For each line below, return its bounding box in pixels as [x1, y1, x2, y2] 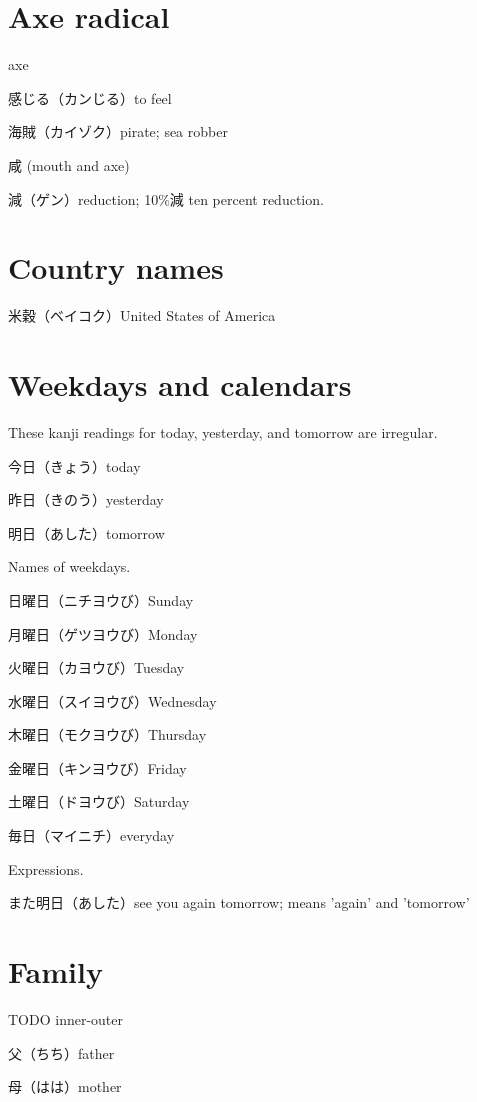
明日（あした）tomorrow [8, 522, 165, 543]
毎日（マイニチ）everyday [8, 825, 175, 846]
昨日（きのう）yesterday [8, 489, 164, 510]
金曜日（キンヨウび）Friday [8, 757, 187, 778]
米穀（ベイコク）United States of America [8, 305, 276, 326]
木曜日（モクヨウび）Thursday [8, 724, 207, 745]
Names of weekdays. [8, 556, 131, 577]
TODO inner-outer [8, 1008, 124, 1029]
